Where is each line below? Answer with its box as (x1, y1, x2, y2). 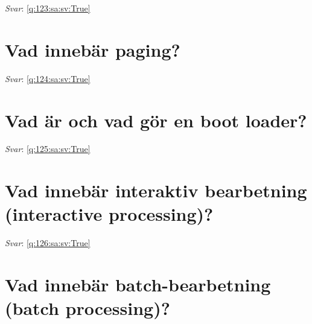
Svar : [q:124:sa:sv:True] (5, 72, 91, 84)
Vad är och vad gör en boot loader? (5, 107, 307, 132)
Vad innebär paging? (5, 37, 180, 62)
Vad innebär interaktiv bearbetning (5, 178, 307, 203)
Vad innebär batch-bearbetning (5, 272, 271, 297)
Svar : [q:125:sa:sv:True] (5, 142, 91, 155)
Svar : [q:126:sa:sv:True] (5, 237, 91, 249)
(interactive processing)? (5, 202, 214, 226)
